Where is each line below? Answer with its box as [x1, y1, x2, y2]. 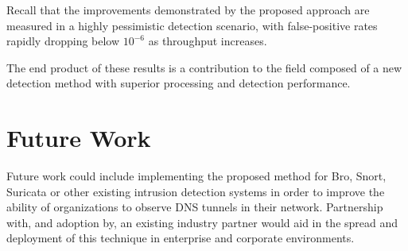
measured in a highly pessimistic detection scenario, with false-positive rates [6, 17, 378, 33]
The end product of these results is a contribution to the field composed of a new [6, 59, 402, 75]
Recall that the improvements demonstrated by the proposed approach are [6, 2, 370, 17]
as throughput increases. [148, 33, 267, 49]
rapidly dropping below [6, 33, 120, 49]
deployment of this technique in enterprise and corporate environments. [6, 230, 355, 246]
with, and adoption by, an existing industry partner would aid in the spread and [6, 214, 398, 230]
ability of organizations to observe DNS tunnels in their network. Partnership [6, 199, 383, 215]
